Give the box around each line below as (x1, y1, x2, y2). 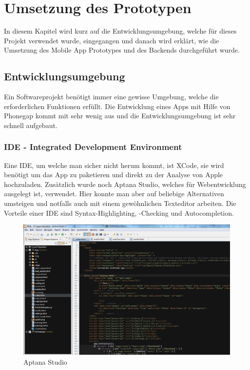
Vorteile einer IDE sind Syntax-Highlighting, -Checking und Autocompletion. (4, 207, 234, 218)
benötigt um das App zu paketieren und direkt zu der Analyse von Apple (4, 169, 223, 180)
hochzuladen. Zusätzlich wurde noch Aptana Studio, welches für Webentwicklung (4, 179, 246, 189)
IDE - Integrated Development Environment (4, 141, 182, 153)
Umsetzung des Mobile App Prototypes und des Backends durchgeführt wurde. (4, 45, 240, 55)
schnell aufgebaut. (4, 120, 58, 130)
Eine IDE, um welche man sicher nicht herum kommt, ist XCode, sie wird (4, 160, 224, 170)
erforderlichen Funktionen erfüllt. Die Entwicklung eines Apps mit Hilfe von (4, 101, 231, 111)
